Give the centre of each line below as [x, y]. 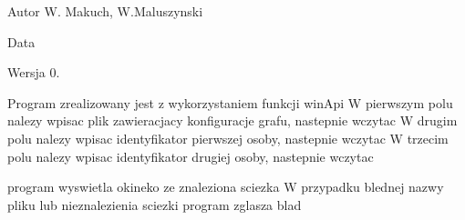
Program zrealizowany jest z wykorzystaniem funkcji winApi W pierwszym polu [230, 102]
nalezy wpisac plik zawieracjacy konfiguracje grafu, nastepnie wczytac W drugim [232, 120]
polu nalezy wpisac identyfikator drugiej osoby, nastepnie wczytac [191, 156]
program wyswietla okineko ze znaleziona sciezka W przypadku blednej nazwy [226, 187]
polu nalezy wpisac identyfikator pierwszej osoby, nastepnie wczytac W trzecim [228, 138]
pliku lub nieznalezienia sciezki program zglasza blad [155, 204]
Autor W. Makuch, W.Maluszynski [105, 11]
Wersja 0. [34, 72]
